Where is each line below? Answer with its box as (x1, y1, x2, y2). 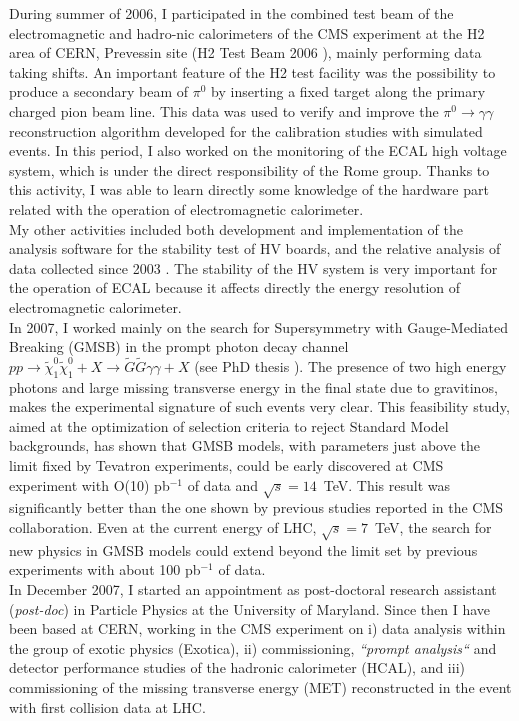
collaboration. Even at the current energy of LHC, (9, 517, 317, 538)
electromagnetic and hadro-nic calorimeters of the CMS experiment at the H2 (9, 22, 485, 43)
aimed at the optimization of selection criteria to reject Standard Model (9, 415, 449, 436)
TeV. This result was (323, 474, 450, 495)
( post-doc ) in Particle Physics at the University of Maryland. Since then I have (9, 598, 491, 619)
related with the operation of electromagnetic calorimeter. (9, 198, 364, 219)
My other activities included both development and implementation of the (9, 218, 463, 239)
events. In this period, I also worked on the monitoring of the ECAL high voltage (9, 140, 507, 161)
